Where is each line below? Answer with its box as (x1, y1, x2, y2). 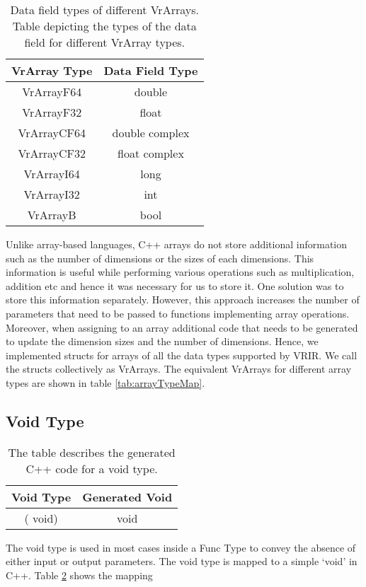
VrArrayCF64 (18, 124, 86, 141)
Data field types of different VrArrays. (10, 1, 199, 18)
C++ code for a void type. (25, 460, 158, 477)
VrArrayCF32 (18, 145, 86, 161)
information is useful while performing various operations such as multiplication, (6, 265, 355, 279)
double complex (112, 124, 190, 141)
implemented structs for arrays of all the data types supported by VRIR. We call (6, 347, 358, 362)
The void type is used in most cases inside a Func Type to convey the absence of (6, 540, 356, 554)
